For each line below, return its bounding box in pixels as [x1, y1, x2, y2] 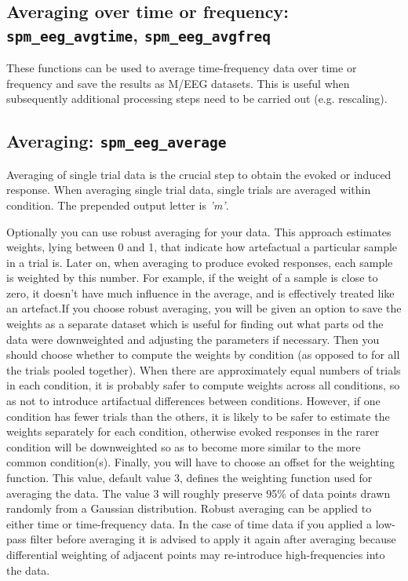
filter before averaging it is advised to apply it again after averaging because [30, 531, 396, 547]
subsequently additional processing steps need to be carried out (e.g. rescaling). [6, 90, 388, 107]
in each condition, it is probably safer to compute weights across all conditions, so [6, 377, 400, 393]
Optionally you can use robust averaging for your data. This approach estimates [6, 223, 392, 239]
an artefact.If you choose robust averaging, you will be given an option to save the [6, 300, 402, 316]
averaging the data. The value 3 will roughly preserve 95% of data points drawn [6, 484, 391, 501]
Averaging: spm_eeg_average [6, 129, 227, 153]
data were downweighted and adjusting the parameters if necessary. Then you [6, 331, 380, 347]
